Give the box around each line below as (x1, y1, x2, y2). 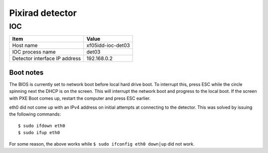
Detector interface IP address (12, 55, 81, 62)
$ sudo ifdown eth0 (18, 123, 66, 129)
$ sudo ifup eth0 (18, 130, 60, 136)
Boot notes (9, 68, 44, 76)
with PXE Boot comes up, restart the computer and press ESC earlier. (9, 95, 151, 101)
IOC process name (12, 49, 56, 56)
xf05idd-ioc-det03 (86, 42, 130, 49)
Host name (12, 42, 38, 49)
